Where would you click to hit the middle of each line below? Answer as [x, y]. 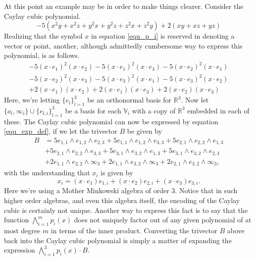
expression [20, 250]
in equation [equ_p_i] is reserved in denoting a [163, 36]
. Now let [195, 100]
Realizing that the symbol [43, 36]
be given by [145, 131]
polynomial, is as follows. [42, 55]
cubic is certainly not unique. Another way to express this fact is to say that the [126, 210]
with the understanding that [47, 173]
